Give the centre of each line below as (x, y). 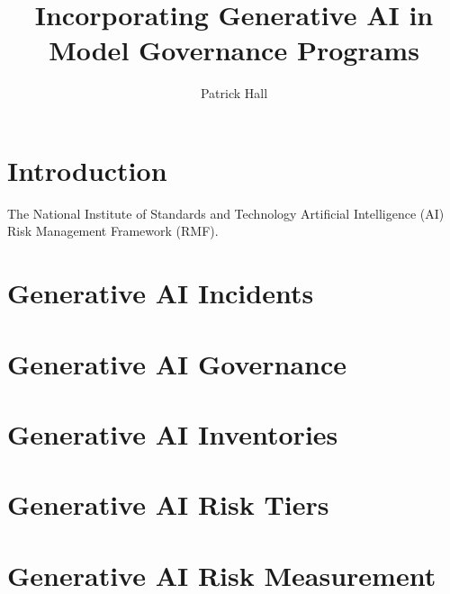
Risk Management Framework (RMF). (113, 231)
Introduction (87, 170)
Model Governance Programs (234, 50)
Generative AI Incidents (161, 293)
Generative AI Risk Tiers (168, 504)
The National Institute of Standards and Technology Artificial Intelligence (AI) (226, 213)
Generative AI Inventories (173, 433)
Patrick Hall (234, 93)
